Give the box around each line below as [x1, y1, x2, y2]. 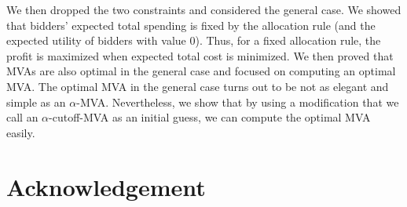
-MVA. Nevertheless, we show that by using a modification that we [76, 93, 399, 110]
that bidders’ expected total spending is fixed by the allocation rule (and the [6, 16, 376, 33]
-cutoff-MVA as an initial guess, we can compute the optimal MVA [49, 109, 371, 125]
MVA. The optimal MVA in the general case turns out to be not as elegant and [6, 78, 389, 94]
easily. [6, 124, 35, 140]
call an [6, 109, 38, 125]
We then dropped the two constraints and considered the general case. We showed [6, 2, 401, 17]
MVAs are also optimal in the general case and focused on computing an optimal [6, 63, 396, 79]
